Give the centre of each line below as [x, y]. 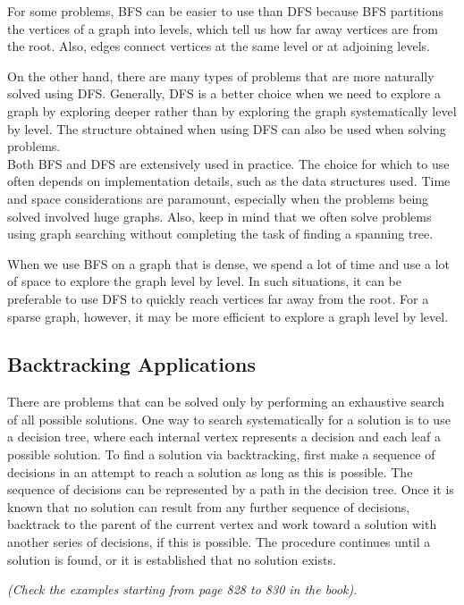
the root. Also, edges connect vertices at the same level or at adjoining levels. [219, 46]
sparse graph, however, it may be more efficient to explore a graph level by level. [228, 316]
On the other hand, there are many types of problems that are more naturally [221, 76]
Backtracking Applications [131, 364]
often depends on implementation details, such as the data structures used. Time [229, 181]
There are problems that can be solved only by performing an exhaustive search [226, 402]
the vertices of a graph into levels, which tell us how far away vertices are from [223, 28]
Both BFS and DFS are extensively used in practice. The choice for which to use [228, 163]
